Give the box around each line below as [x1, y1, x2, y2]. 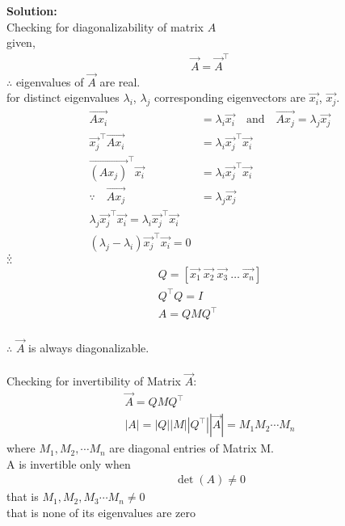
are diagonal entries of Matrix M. [109, 440, 274, 457]
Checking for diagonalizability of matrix [6, 18, 204, 35]
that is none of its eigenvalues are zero [6, 503, 196, 520]
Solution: [6, 2, 57, 19]
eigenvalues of [15, 73, 84, 90]
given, [6, 34, 36, 51]
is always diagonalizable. [28, 339, 149, 356]
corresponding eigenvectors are [154, 89, 306, 106]
